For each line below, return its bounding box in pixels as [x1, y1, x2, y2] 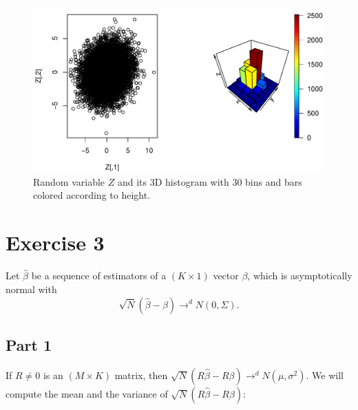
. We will [306, 367, 344, 382]
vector [213, 268, 239, 283]
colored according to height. [33, 188, 151, 202]
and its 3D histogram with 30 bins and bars [117, 174, 302, 188]
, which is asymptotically [247, 268, 352, 283]
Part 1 [6, 334, 52, 355]
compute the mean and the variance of [6, 386, 168, 400]
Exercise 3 [6, 228, 105, 257]
